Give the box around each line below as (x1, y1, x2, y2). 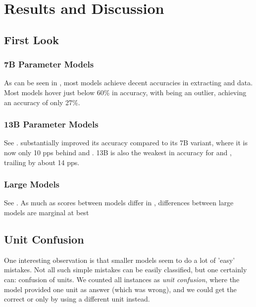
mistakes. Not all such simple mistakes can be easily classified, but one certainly (4, 264, 247, 275)
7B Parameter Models (4, 58, 94, 70)
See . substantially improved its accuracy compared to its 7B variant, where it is (4, 137, 248, 148)
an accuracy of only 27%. (4, 97, 80, 107)
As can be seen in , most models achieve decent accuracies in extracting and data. (4, 77, 253, 88)
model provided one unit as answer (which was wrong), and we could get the (4, 284, 237, 294)
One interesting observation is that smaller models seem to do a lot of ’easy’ (4, 254, 235, 265)
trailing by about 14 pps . (4, 157, 80, 167)
